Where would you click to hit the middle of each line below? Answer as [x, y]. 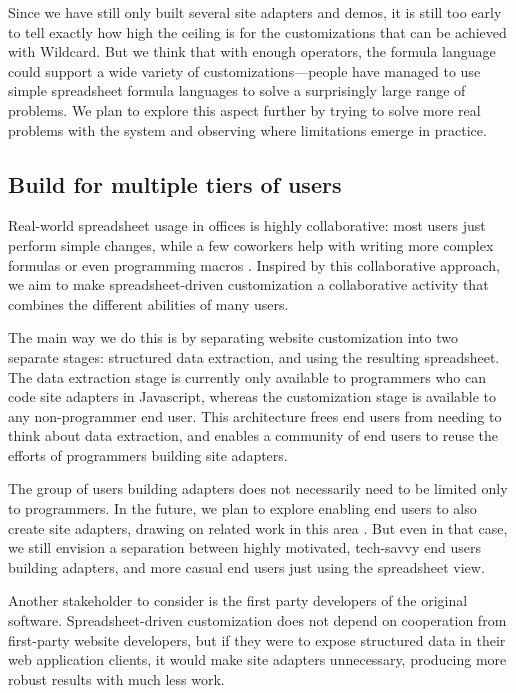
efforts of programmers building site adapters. [148, 454]
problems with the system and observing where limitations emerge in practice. [247, 129]
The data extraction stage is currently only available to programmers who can [247, 376]
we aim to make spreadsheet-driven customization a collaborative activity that [248, 284]
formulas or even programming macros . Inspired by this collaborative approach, [254, 264]
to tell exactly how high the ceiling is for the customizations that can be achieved [257, 31]
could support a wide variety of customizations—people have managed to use [244, 70]
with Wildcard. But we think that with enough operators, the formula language [252, 51]
